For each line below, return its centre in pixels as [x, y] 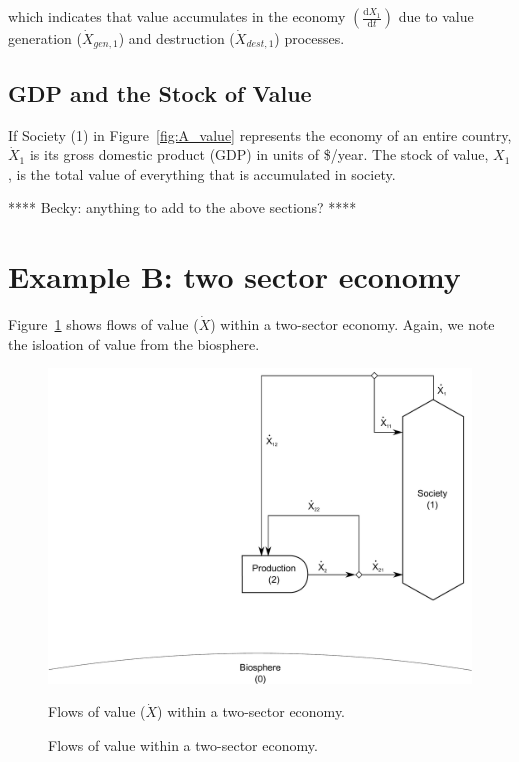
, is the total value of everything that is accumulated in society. [202, 173]
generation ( [45, 38]
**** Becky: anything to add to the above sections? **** [182, 207]
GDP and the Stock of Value [160, 92]
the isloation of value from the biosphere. [134, 343]
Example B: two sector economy [234, 276]
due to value [436, 16]
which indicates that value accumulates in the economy [177, 16]
